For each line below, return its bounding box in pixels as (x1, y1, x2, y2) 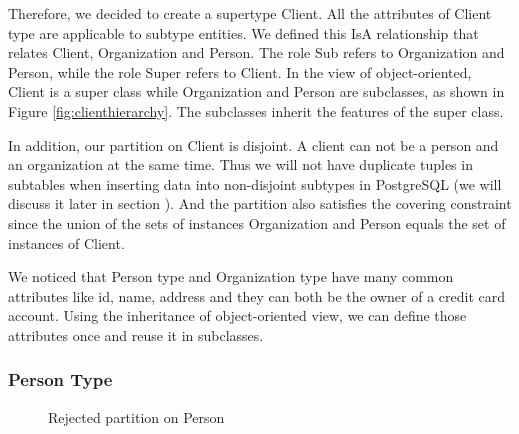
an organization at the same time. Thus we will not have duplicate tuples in (8, 154, 473, 175)
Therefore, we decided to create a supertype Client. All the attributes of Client (8, 3, 492, 23)
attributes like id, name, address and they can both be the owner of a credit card (8, 285, 506, 306)
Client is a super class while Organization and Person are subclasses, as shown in (8, 81, 505, 102)
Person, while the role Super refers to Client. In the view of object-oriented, (8, 61, 472, 82)
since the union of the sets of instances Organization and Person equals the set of (8, 212, 506, 233)
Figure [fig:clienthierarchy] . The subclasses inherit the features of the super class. (8, 100, 504, 121)
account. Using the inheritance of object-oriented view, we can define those (8, 305, 467, 326)
